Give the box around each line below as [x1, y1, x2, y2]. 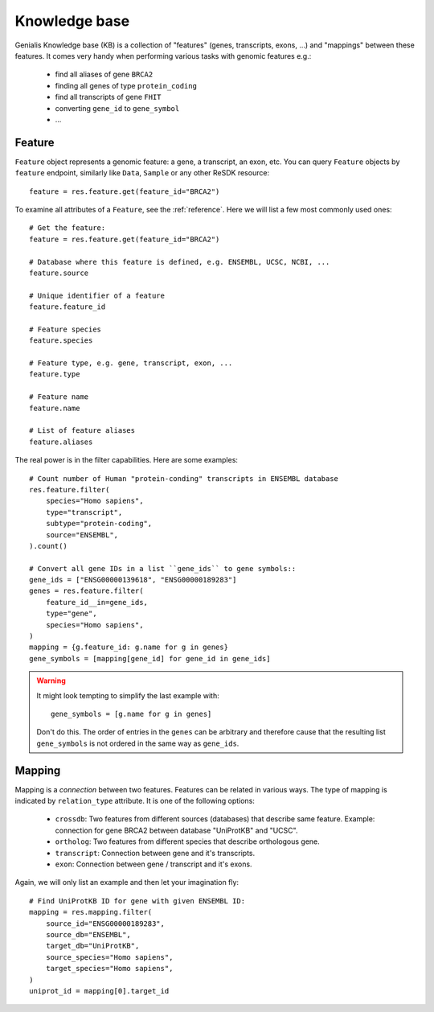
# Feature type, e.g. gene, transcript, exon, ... [29, 359, 233, 368]
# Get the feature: [29, 224, 106, 232]
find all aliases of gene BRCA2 [55, 69, 154, 80]
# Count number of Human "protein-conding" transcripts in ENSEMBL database [29, 474, 339, 483]
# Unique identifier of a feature [29, 290, 165, 300]
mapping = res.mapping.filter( [29, 907, 153, 917]
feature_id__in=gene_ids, [45, 598, 149, 607]
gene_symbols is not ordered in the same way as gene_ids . [36, 738, 240, 748]
